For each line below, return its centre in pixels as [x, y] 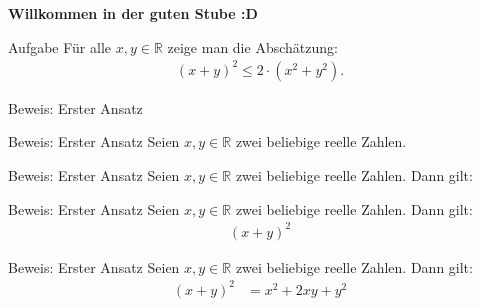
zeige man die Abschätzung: [252, 46]
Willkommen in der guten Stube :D [133, 13]
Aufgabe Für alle [60, 46]
